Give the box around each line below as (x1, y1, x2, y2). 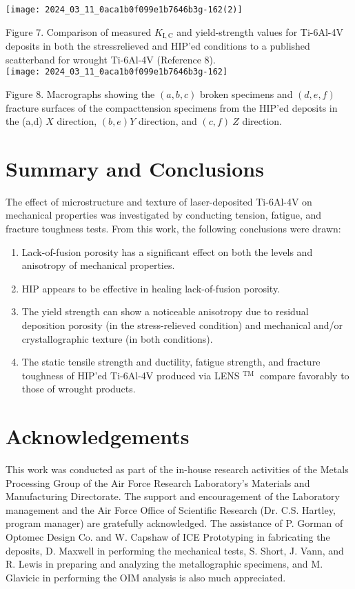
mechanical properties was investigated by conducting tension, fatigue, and (6, 208, 322, 222)
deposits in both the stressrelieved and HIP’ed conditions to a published (6, 39, 310, 53)
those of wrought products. (21, 381, 136, 396)
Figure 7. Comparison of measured (6, 24, 152, 39)
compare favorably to (260, 368, 349, 382)
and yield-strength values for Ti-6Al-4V (176, 24, 344, 39)
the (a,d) (6, 114, 43, 128)
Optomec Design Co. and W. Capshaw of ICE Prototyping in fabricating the (6, 530, 330, 544)
